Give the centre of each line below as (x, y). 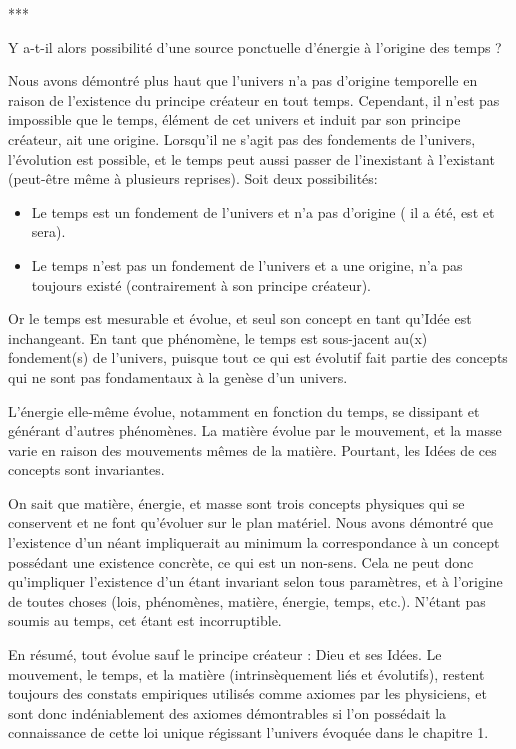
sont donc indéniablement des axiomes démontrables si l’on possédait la (227, 712)
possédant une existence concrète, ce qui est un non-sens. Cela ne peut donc (241, 561)
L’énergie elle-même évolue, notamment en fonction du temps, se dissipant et (244, 410)
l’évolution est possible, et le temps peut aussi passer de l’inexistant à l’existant (251, 158)
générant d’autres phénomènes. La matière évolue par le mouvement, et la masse (255, 430)
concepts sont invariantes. (86, 469)
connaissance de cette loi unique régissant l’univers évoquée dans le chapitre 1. (248, 732)
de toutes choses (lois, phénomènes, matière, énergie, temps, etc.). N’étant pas (247, 600)
